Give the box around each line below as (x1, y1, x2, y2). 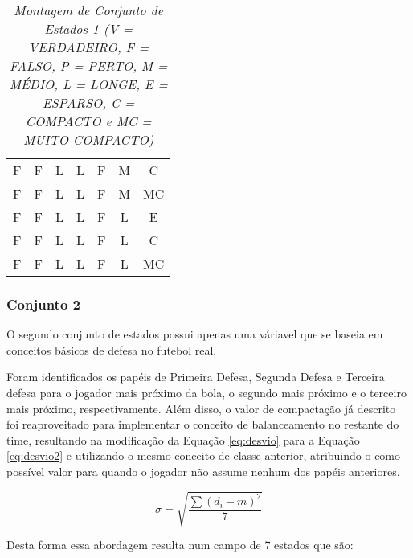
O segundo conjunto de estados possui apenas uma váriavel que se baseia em (6, 326, 383, 343)
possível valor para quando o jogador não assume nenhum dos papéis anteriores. (6, 462, 400, 479)
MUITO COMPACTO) (22, 130, 154, 149)
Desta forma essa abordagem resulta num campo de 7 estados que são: (6, 536, 354, 553)
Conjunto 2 (6, 293, 80, 314)
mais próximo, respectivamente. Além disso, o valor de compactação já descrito (6, 400, 396, 416)
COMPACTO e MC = (25, 112, 152, 130)
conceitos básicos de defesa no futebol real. (6, 341, 217, 358)
